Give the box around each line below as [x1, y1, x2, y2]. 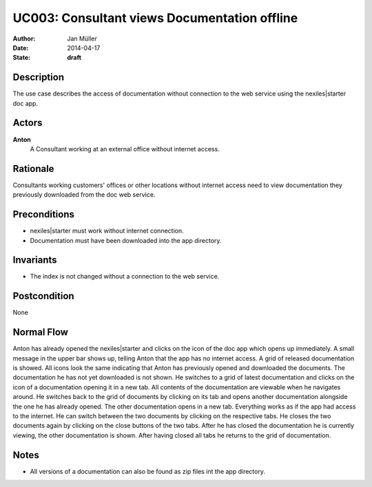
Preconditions [12, 208, 75, 220]
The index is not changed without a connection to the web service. [30, 272, 220, 281]
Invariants [12, 255, 58, 266]
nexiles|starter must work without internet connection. [30, 227, 184, 235]
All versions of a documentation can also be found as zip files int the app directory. [30, 467, 265, 475]
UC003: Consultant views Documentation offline [12, 10, 298, 25]
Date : [12, 43, 29, 52]
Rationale [12, 162, 54, 175]
